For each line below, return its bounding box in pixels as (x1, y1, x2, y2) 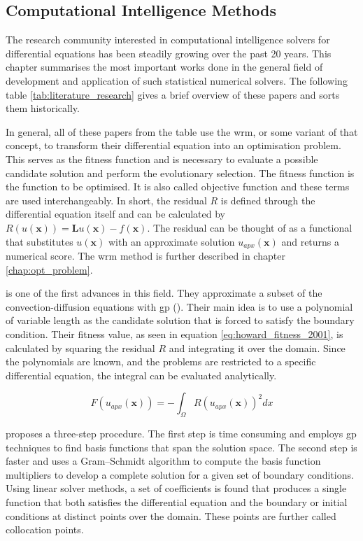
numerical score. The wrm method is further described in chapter (6, 248, 285, 262)
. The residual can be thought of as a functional (147, 220, 353, 234)
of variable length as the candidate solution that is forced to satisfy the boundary (6, 313, 355, 328)
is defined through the (220, 192, 315, 207)
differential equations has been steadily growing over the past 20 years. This (6, 45, 332, 60)
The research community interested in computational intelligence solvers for (6, 32, 330, 47)
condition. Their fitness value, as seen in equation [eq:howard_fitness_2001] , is (6, 326, 343, 341)
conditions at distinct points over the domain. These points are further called (6, 508, 336, 523)
